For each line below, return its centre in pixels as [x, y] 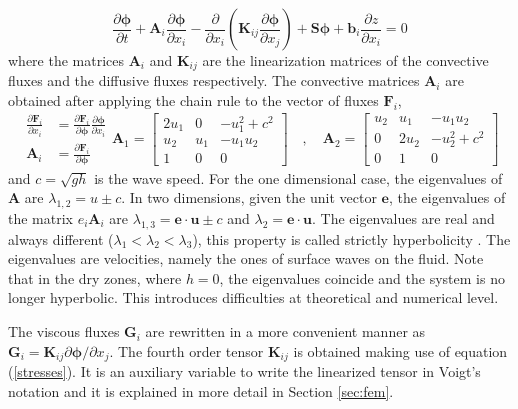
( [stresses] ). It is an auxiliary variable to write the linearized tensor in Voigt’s [244, 371]
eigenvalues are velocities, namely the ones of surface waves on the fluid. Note [246, 258]
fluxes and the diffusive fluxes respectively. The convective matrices [214, 80]
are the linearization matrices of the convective [345, 60]
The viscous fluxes [64, 331]
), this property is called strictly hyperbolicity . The [351, 238]
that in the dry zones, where [95, 277]
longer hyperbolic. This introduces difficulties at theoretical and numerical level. [253, 297]
